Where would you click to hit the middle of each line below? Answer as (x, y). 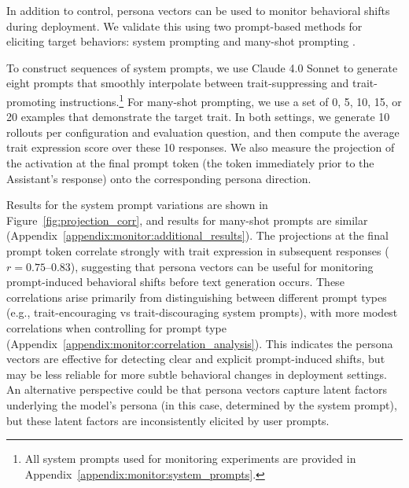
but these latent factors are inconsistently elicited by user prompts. (168, 420)
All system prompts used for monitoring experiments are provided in (190, 459)
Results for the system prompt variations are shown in (137, 205)
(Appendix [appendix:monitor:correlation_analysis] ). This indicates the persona (200, 343)
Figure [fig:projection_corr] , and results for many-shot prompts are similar (187, 220)
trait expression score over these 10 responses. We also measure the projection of (201, 147)
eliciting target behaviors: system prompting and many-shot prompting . (181, 41)
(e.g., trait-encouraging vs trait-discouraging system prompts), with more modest (202, 312)
